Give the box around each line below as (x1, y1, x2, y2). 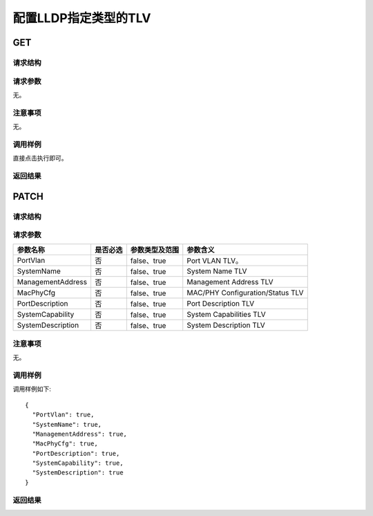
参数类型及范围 (130, 246, 180, 255)
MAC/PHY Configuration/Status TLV (186, 288, 304, 297)
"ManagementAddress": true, (32, 430, 128, 438)
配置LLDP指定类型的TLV (12, 10, 151, 26)
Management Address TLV (186, 277, 274, 287)
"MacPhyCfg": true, (32, 440, 98, 448)
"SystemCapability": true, (32, 459, 124, 467)
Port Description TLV (186, 299, 255, 308)
